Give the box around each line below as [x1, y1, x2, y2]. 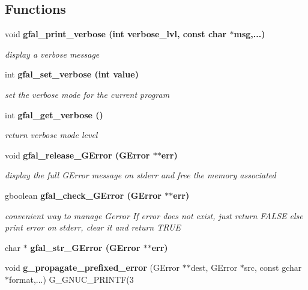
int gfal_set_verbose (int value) [5, 68, 139, 80]
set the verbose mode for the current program [5, 88, 170, 100]
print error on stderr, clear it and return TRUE [5, 221, 181, 234]
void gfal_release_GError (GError [5, 148, 150, 161]
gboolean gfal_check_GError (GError [5, 189, 162, 201]
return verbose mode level [5, 128, 98, 141]
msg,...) [234, 28, 265, 40]
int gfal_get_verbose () [5, 108, 103, 121]
